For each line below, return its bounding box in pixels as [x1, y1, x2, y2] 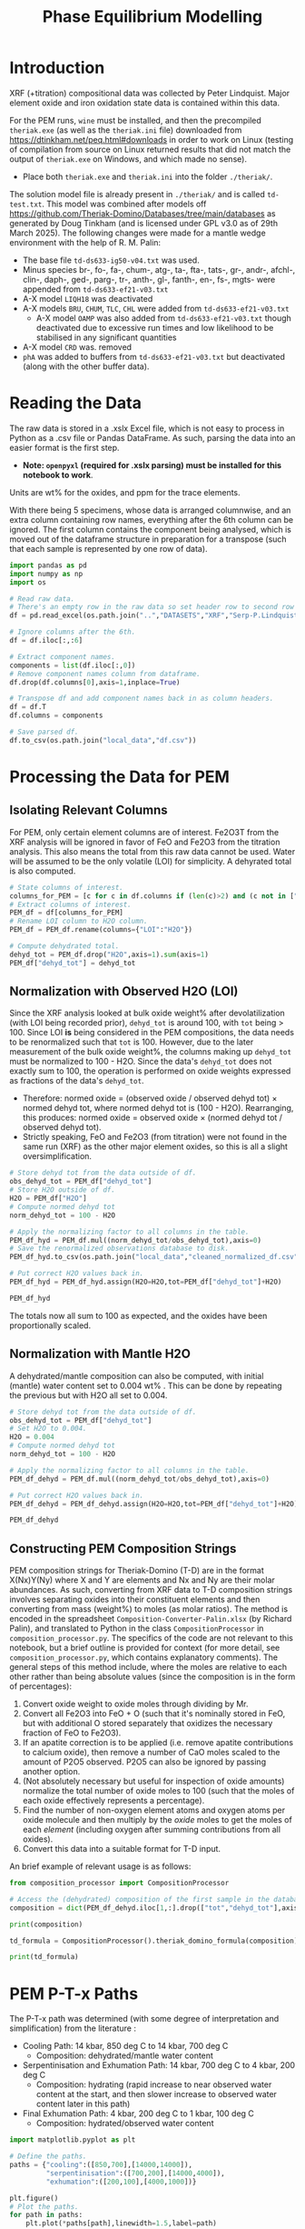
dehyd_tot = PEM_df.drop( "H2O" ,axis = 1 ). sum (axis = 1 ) [9, 950, 209, 959]
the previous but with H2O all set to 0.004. [9, 1389, 168, 1401]
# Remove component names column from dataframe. [9, 669, 202, 678]
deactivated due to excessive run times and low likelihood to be [35, 322, 274, 333]
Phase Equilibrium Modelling [42, 6, 263, 27]
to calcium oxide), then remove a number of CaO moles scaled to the [22, 1747, 280, 1758]
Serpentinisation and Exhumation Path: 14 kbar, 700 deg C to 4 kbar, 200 [22, 2060, 296, 2071]
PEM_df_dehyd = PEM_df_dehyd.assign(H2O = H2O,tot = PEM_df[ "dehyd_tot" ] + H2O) [9, 1499, 299, 1508]
